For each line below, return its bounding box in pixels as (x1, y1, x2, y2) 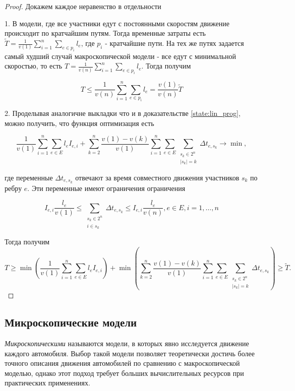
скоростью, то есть (5, 60, 63, 71)
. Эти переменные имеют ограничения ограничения (27, 182, 186, 193)
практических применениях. (5, 377, 90, 388)
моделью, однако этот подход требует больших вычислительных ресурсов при (5, 367, 244, 378)
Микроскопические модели (5, 314, 137, 330)
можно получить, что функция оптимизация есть (5, 117, 154, 128)
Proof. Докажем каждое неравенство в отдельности (5, 1, 161, 11)
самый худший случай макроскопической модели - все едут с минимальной (5, 50, 236, 61)
